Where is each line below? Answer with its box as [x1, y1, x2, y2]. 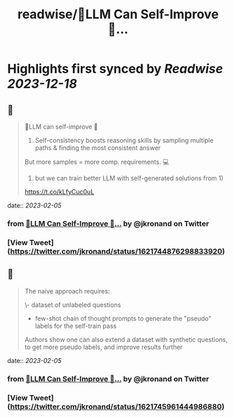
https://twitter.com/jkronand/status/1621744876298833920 [10, 246, 223, 256]
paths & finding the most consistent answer [34, 144, 161, 152]
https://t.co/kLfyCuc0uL [24, 188, 95, 196]
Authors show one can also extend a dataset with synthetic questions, [24, 335, 228, 343]
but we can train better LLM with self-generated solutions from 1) [34, 174, 223, 182]
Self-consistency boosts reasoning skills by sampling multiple [34, 137, 214, 144]
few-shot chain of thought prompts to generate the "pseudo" [34, 314, 212, 322]
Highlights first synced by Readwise [7, 61, 223, 77]
